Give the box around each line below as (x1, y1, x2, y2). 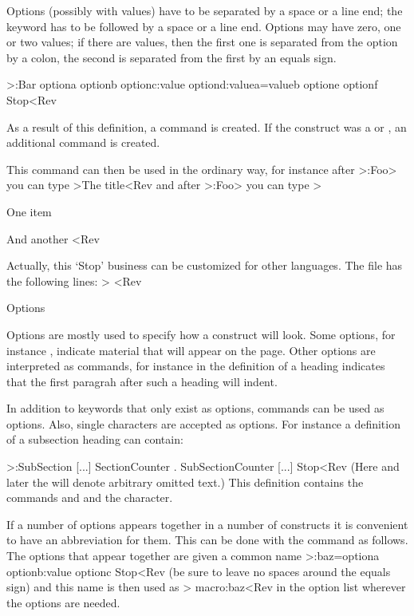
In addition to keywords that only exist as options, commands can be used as (6, 400, 384, 417)
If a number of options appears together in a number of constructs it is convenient (6, 515, 408, 532)
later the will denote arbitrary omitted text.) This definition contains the (6, 473, 364, 490)
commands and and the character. (6, 489, 173, 506)
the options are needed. (6, 594, 120, 610)
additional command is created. (6, 134, 160, 151)
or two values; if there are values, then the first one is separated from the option (6, 34, 398, 50)
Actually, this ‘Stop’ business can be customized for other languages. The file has (6, 257, 403, 274)
